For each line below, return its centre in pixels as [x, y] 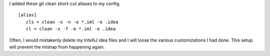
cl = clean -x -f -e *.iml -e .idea [71, 29]
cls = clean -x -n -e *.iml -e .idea [72, 22]
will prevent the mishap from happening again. [57, 47]
